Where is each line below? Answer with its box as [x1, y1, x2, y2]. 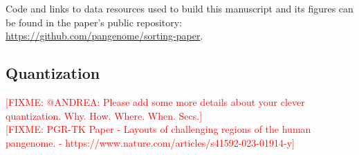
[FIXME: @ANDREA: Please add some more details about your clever [6, 94, 305, 109]
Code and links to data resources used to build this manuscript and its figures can [6, 1, 353, 15]
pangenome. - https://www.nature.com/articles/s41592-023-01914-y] [6, 135, 295, 149]
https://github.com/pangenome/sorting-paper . [6, 28, 203, 43]
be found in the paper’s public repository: [6, 15, 183, 29]
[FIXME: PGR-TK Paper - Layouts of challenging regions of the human [6, 122, 311, 136]
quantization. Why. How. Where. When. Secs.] [6, 108, 203, 122]
